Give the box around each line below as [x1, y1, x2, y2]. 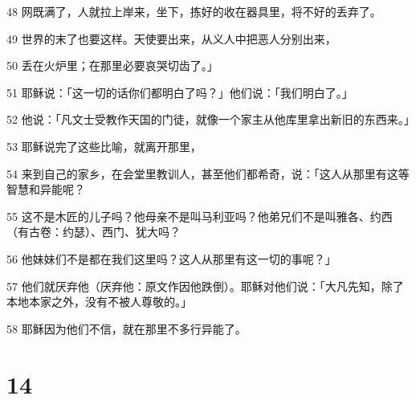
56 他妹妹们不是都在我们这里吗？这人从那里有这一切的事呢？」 [6, 250, 336, 267]
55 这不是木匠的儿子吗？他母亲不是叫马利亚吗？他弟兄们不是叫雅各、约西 [6, 207, 393, 224]
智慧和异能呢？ [6, 181, 85, 198]
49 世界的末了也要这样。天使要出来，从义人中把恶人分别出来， [6, 30, 336, 47]
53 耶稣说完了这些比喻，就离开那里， [6, 137, 202, 154]
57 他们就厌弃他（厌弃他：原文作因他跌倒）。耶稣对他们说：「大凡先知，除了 [6, 277, 404, 294]
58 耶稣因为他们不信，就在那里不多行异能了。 [6, 320, 247, 337]
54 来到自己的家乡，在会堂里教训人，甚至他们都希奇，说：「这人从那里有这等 [6, 165, 410, 182]
